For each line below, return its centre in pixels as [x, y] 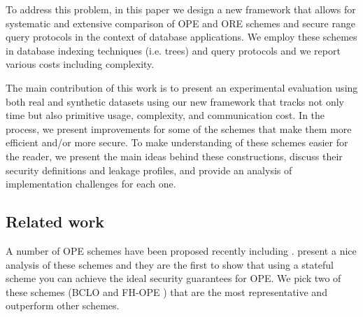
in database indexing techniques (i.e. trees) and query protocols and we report [173, 50]
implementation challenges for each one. [91, 184]
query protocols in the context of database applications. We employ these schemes [181, 37]
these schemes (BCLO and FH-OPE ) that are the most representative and [166, 291]
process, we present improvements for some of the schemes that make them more [179, 128]
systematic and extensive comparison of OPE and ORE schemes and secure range [180, 23]
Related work [55, 221]
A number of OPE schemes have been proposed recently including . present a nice [181, 250]
